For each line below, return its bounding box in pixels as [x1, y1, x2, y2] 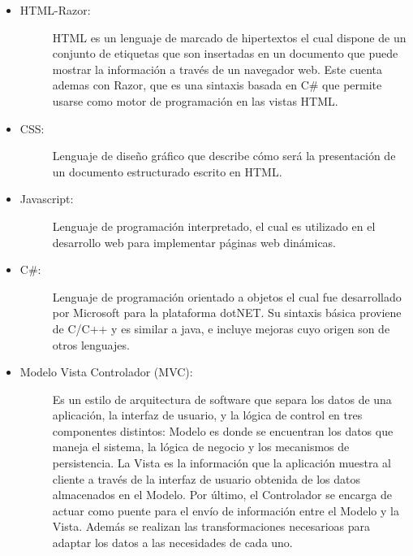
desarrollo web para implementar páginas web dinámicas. [52, 233, 337, 250]
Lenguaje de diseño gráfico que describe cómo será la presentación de [52, 147, 396, 164]
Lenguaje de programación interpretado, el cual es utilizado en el [52, 217, 376, 234]
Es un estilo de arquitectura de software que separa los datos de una [52, 390, 392, 407]
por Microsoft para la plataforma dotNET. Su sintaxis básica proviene [52, 304, 402, 321]
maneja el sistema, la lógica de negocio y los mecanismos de [52, 438, 350, 455]
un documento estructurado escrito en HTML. [52, 163, 282, 180]
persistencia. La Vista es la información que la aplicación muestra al [52, 454, 391, 471]
